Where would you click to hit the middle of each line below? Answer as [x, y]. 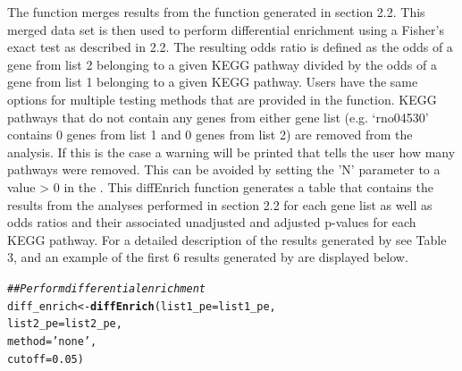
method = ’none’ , [52, 341]
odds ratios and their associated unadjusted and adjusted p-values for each [212, 222]
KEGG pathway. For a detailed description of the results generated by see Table [227, 239]
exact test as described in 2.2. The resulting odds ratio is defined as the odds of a [230, 47]
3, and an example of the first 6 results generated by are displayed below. [208, 257]
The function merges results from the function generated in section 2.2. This [216, 12]
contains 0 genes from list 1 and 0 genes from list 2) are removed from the [210, 135]
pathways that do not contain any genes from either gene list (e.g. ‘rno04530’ [218, 117]
